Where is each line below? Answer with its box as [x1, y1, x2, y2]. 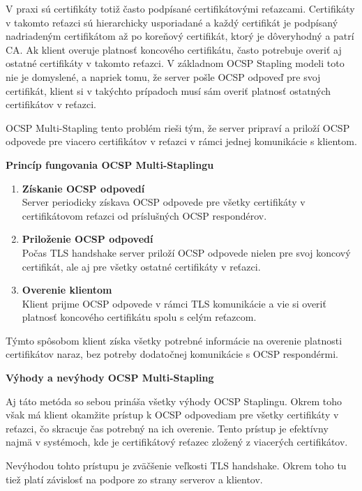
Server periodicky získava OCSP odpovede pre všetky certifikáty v [22, 195, 306, 209]
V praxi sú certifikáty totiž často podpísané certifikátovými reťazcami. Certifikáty [6, 1, 355, 15]
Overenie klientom [22, 282, 112, 297]
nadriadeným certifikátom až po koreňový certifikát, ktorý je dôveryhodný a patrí [6, 29, 354, 43]
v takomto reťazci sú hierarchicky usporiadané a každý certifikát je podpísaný [6, 15, 338, 29]
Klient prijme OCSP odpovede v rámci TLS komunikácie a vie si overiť [22, 296, 326, 310]
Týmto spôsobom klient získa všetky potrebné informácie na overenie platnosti [6, 333, 342, 347]
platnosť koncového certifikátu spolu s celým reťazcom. [22, 310, 257, 324]
